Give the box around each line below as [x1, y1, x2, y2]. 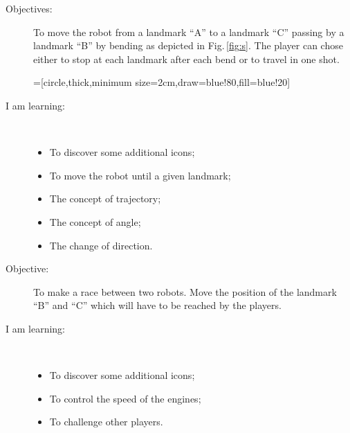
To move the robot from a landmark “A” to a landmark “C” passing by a [33, 24, 344, 39]
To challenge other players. [49, 414, 163, 429]
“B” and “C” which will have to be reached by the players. [33, 298, 282, 312]
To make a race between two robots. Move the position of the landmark [33, 284, 337, 299]
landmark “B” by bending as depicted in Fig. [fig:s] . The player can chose [33, 38, 343, 53]
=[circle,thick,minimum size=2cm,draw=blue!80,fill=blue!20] [33, 75, 291, 89]
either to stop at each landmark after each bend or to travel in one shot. [33, 51, 340, 66]
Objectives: [6, 1, 53, 15]
